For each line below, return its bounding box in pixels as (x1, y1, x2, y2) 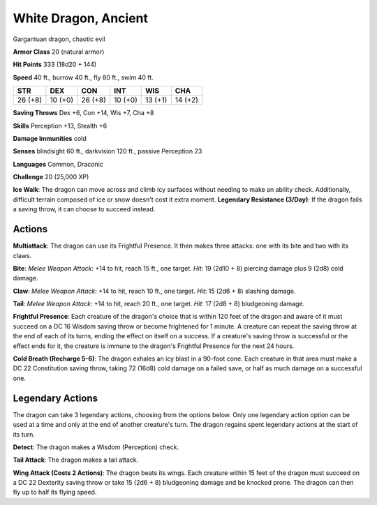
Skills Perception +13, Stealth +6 (13, 121, 108, 130)
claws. (13, 251, 32, 259)
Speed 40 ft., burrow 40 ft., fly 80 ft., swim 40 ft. (13, 73, 154, 82)
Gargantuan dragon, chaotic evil (13, 35, 105, 43)
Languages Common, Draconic (13, 160, 104, 168)
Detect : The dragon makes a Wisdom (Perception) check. (13, 443, 179, 451)
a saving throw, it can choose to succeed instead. (13, 205, 156, 213)
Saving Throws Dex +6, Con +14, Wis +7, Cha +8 (13, 109, 154, 117)
